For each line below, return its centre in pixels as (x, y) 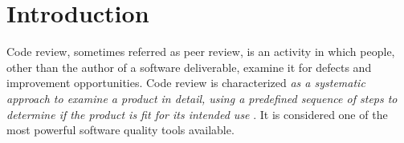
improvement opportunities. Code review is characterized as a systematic (186, 83)
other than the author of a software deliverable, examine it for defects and (189, 67)
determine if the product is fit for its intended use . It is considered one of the (197, 114)
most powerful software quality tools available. (120, 130)
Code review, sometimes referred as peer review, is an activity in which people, (201, 52)
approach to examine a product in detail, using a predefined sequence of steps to (202, 98)
